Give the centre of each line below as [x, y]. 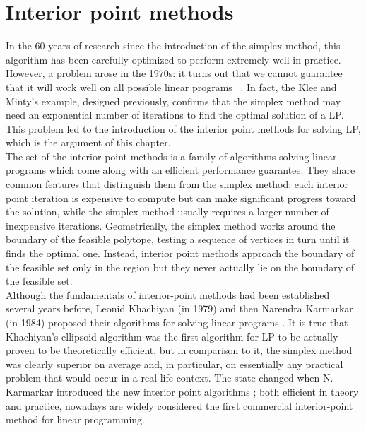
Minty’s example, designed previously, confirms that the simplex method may [173, 101]
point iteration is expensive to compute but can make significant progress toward [181, 197]
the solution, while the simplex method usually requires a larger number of [167, 212]
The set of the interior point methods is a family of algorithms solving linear [171, 156]
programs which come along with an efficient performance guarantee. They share [181, 170]
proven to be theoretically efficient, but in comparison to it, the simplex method [179, 350]
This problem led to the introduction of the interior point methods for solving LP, [183, 128]
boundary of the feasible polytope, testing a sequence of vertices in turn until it [178, 239]
